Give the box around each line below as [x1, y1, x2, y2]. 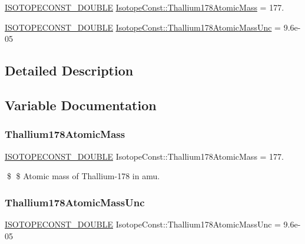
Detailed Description [5, 61, 134, 80]
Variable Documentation [5, 95, 157, 114]
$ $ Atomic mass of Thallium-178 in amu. [6, 170, 160, 182]
